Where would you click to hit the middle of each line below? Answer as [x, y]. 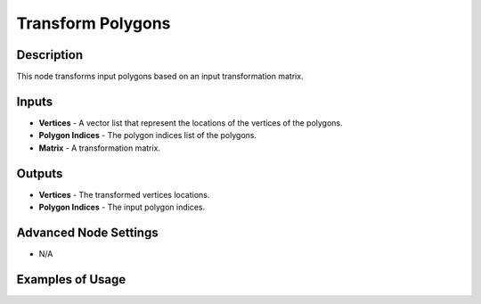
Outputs [40, 173]
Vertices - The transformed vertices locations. [124, 194]
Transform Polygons [94, 23]
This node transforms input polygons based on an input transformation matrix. [160, 77]
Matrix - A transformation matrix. [99, 148]
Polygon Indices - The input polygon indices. [122, 207]
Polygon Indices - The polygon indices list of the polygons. [148, 136]
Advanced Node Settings [88, 232]
